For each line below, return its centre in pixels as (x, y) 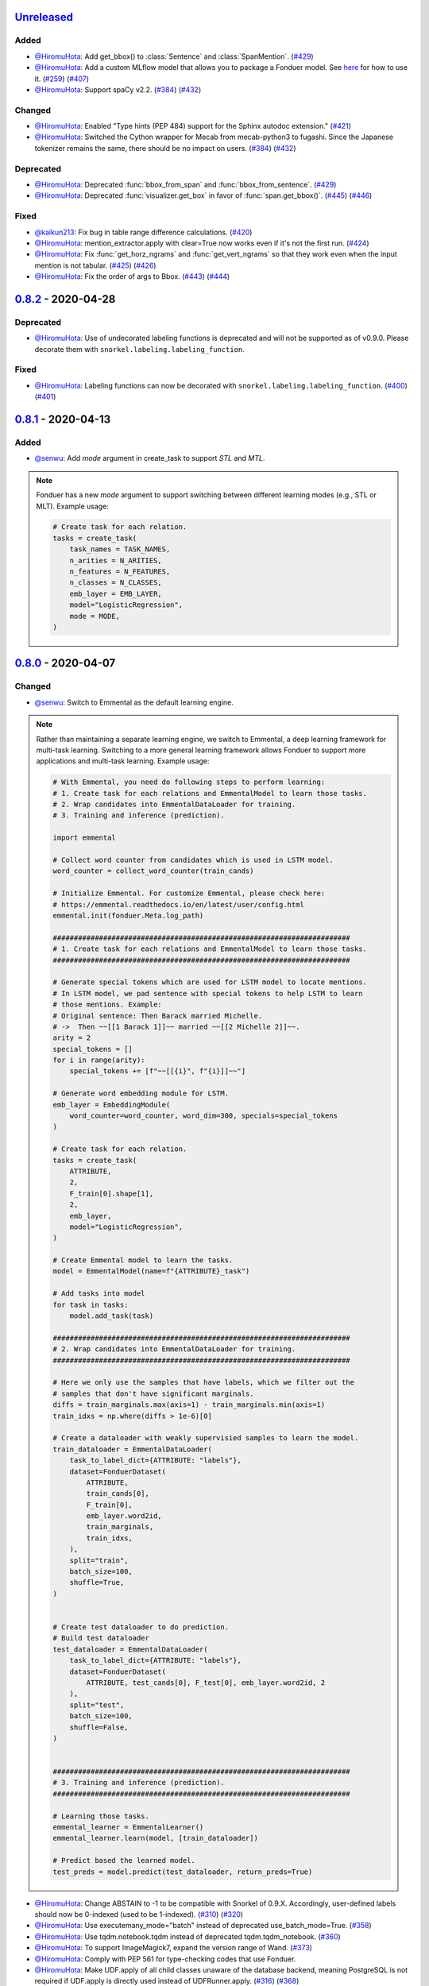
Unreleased (44, 17)
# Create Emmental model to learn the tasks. (143, 1260)
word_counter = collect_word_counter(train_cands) (153, 871)
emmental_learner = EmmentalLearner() (128, 1828)
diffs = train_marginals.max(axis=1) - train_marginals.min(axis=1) (189, 1405)
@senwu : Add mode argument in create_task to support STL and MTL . (150, 458)
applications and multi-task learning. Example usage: (123, 761)
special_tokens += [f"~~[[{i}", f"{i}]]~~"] (158, 1071)
